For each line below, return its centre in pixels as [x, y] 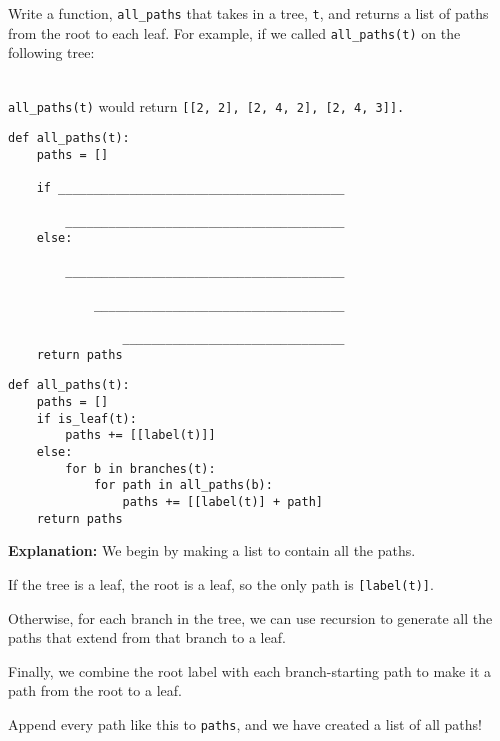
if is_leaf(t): [86, 418]
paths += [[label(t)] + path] [222, 501]
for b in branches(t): [140, 468]
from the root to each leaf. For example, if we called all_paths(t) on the [234, 32]
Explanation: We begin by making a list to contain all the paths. [212, 550]
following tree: [51, 52]
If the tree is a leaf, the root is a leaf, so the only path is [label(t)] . [221, 583]
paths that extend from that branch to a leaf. [147, 637]
